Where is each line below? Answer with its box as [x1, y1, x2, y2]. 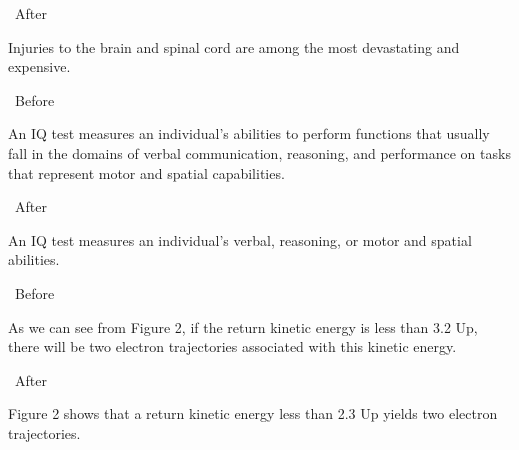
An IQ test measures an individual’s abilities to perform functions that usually [8, 123, 490, 144]
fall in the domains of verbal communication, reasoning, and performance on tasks [8, 142, 511, 163]
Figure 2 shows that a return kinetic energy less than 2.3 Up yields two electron [8, 403, 498, 424]
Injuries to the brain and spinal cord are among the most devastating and [8, 36, 460, 57]
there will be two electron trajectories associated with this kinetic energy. [8, 336, 457, 357]
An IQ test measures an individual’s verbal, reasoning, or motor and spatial [8, 229, 472, 250]
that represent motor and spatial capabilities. [8, 162, 285, 183]
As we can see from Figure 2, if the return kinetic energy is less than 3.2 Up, [8, 316, 478, 337]
